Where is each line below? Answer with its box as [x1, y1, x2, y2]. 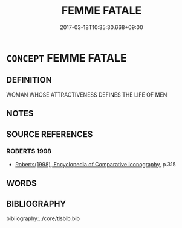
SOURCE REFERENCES [6, 129, 93, 139]
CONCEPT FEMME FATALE [6, 51, 127, 65]
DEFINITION [6, 75, 53, 85]
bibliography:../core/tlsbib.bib [6, 215, 80, 222]
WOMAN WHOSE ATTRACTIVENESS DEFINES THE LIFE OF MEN [6, 91, 167, 98]
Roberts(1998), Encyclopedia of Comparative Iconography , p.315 [15, 160, 177, 168]
